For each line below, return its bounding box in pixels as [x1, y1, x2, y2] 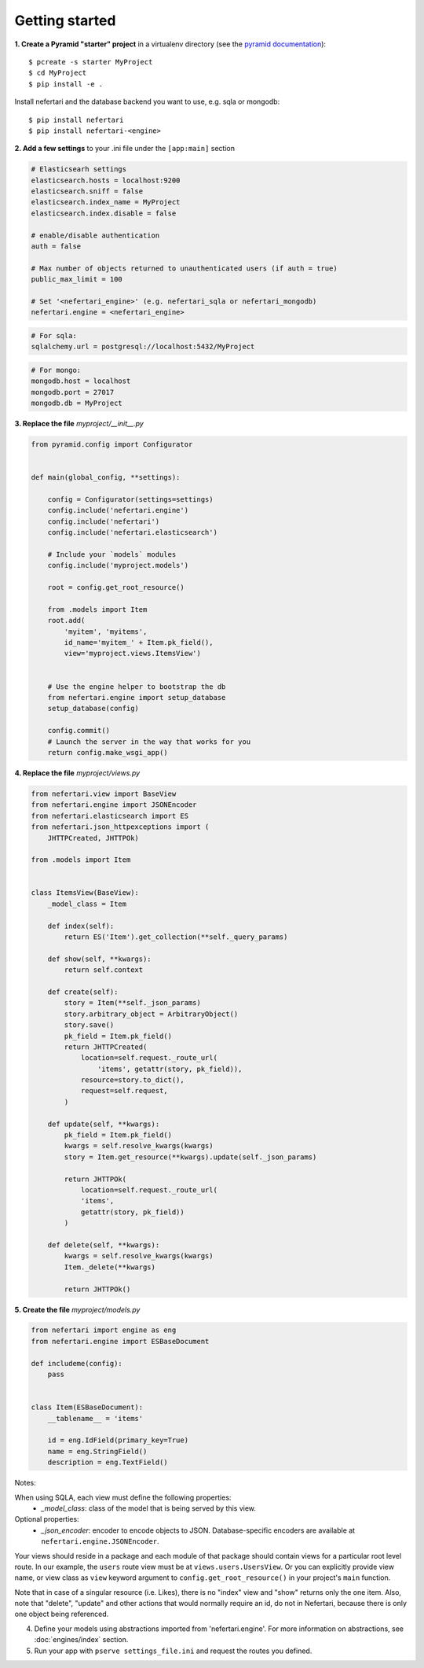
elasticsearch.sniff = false [31, 187, 144, 196]
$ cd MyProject [28, 68, 87, 78]
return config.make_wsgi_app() [47, 748, 168, 757]
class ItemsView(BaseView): [31, 889, 139, 897]
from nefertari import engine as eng [31, 1326, 177, 1335]
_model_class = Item [47, 899, 127, 908]
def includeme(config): [31, 1359, 123, 1368]
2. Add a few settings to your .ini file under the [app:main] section [14, 144, 236, 153]
